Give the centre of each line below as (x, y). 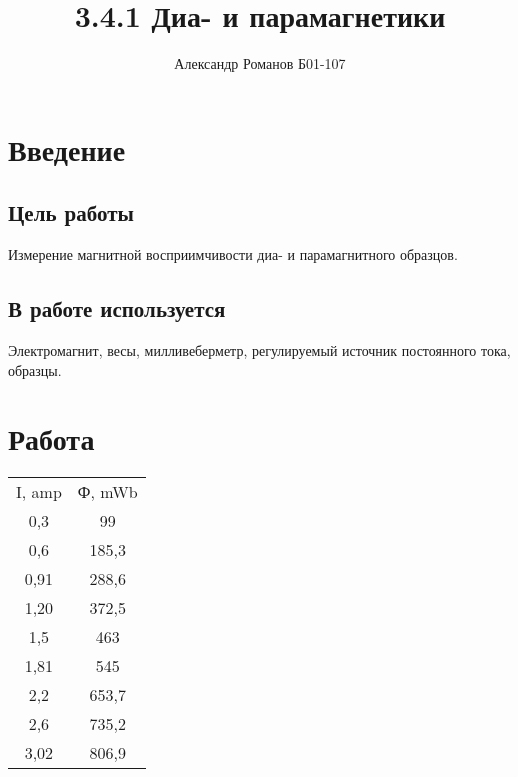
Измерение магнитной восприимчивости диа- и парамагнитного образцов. (233, 254)
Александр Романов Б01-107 (260, 63)
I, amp (39, 492)
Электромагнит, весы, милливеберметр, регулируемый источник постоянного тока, (259, 349)
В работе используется (117, 308)
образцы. (35, 369)
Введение (67, 148)
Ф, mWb (107, 492)
